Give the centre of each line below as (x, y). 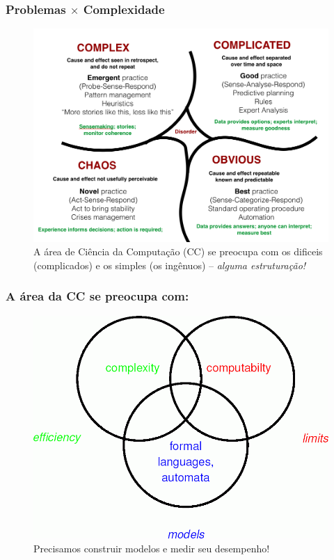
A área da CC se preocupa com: (97, 296)
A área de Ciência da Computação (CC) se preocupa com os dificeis (178, 251)
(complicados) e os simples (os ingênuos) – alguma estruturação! (170, 265)
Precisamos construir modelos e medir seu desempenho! (152, 548)
